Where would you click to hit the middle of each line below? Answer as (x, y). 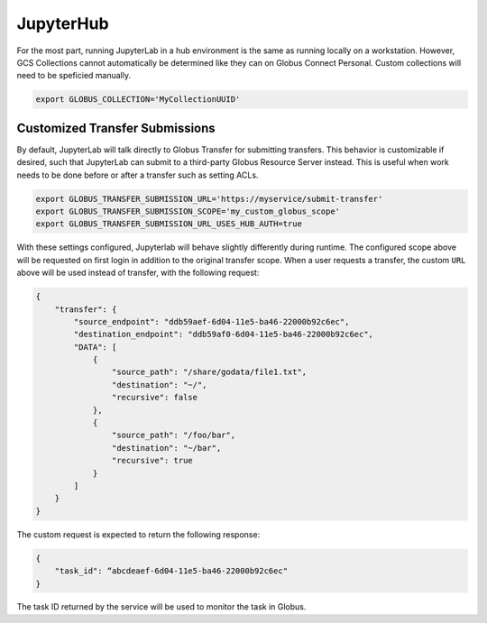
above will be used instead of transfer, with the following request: (138, 273)
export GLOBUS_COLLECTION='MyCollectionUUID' (138, 100)
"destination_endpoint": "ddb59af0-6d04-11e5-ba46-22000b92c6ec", (224, 334)
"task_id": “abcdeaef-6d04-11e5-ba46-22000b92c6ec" (171, 571)
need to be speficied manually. (74, 76)
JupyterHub (63, 23)
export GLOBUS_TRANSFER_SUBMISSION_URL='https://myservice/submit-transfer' (209, 199)
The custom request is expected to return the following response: (138, 534)
